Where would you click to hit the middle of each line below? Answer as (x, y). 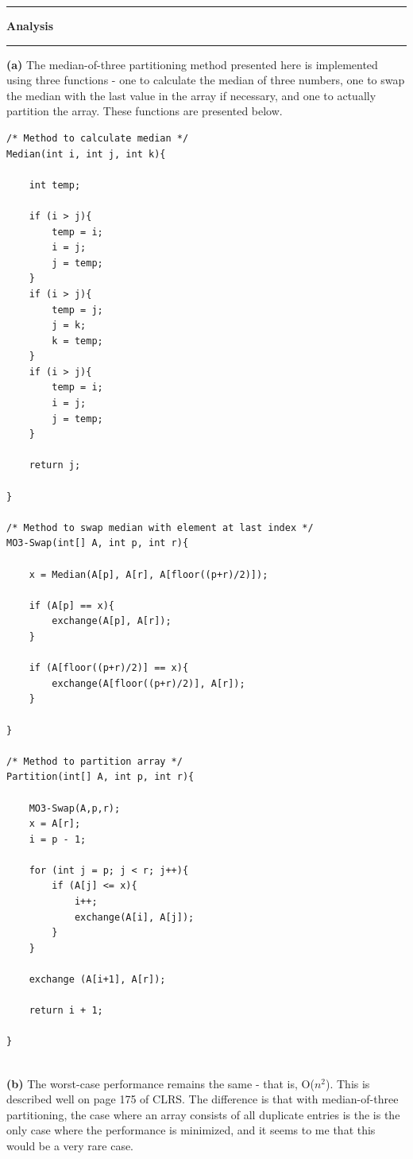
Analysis (30, 25)
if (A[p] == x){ (72, 605)
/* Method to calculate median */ (98, 138)
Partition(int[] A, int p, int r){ (100, 777)
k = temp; (77, 341)
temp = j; (77, 310)
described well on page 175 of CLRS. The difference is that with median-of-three (203, 1099)
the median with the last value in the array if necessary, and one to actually (191, 95)
